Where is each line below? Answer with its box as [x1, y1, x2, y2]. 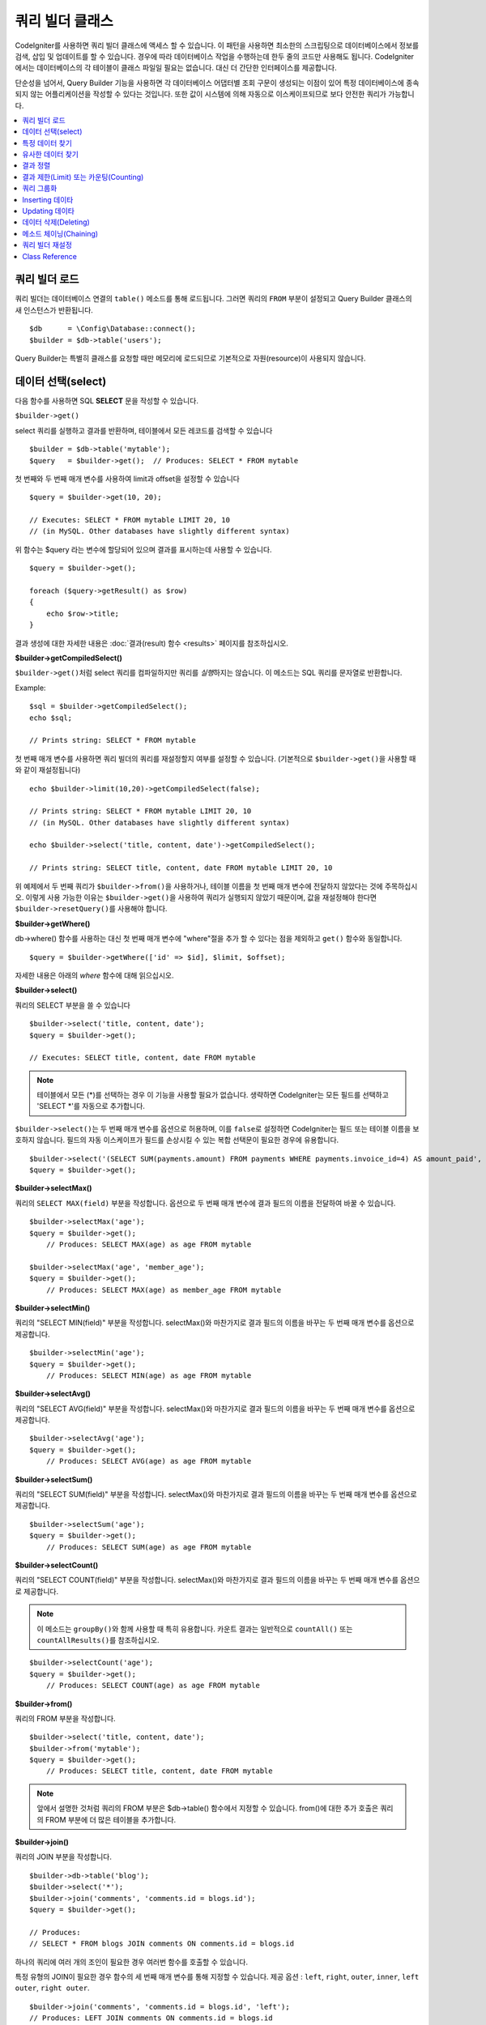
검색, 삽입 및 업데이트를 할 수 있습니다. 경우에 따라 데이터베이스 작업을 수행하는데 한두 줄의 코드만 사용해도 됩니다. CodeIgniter [15, 51, 415, 61]
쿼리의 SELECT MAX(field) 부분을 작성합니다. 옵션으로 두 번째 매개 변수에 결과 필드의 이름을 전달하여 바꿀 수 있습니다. [15, 1198, 396, 1208]
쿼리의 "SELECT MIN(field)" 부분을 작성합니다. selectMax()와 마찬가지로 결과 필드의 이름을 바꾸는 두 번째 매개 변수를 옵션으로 [15, 1318, 415, 1328]
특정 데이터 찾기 [22, 138, 73, 147]
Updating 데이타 [22, 207, 75, 216]
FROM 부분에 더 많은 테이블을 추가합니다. [45, 1814, 177, 1824]
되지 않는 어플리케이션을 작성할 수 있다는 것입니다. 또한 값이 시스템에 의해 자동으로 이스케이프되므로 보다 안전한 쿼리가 [15, 89, 386, 99]
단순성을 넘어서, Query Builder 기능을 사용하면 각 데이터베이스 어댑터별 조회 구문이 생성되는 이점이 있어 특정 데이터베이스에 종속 [15, 78, 420, 87]
